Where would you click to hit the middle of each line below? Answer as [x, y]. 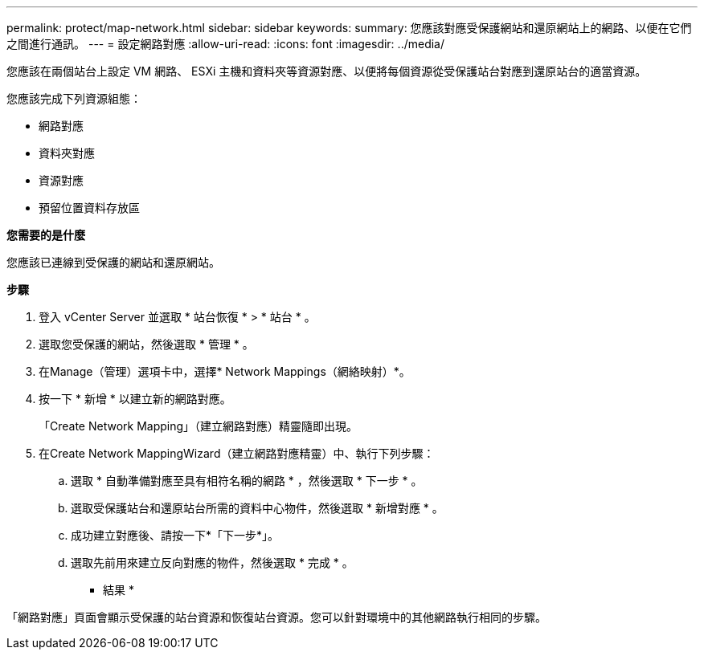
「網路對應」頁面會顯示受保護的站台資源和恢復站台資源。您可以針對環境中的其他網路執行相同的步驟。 [276, 617]
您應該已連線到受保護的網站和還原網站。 [113, 262]
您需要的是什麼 [46, 235]
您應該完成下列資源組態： [74, 98]
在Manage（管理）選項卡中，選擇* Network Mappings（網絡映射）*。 [225, 371]
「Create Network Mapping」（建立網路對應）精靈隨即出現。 [199, 426]
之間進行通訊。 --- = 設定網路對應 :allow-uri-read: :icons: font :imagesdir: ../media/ [226, 44]
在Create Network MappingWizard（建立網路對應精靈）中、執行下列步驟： [237, 453]
